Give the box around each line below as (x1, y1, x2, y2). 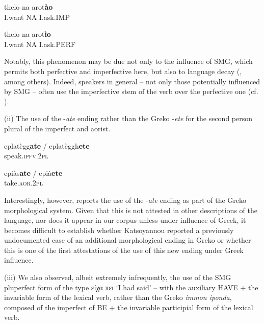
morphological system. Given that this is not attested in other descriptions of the (4, 204, 257, 215)
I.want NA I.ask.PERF (4, 38, 76, 49)
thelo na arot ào (4, 2, 53, 12)
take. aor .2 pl (4, 177, 43, 188)
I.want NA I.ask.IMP (4, 11, 70, 22)
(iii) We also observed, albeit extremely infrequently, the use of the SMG (4, 272, 231, 283)
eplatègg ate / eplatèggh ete (4, 140, 90, 151)
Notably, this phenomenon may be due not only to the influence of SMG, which (4, 56, 253, 66)
